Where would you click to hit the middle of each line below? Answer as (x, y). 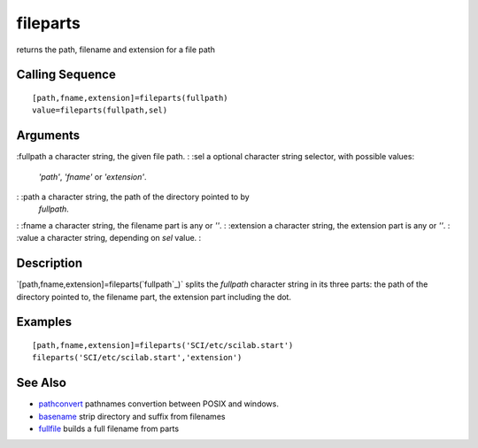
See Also (41, 383)
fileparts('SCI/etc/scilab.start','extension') (137, 358)
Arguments (48, 136)
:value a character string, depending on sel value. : (109, 238)
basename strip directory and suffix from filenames (132, 416)
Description (50, 263)
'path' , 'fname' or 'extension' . (93, 176)
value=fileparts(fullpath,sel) (100, 110)
